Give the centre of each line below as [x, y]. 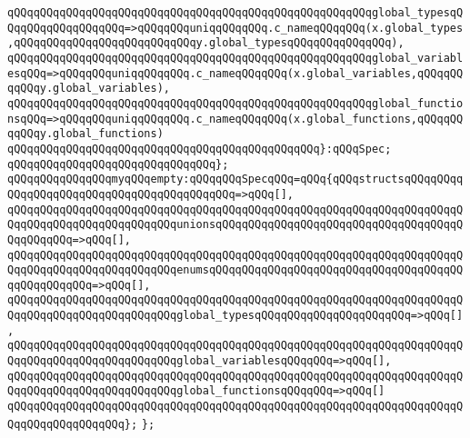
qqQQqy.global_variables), [89, 89]
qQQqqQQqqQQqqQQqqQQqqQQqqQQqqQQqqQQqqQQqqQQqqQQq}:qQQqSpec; [200, 149]
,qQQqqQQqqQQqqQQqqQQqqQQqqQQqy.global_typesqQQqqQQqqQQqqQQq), [206, 43]
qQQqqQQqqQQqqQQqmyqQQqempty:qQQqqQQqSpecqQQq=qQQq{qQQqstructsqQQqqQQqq [235, 179]
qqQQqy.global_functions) [85, 134]
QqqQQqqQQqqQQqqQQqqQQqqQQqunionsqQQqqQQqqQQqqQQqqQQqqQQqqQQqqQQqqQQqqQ [235, 225]
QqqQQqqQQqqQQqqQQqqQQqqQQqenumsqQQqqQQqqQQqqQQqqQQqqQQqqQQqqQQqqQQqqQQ [235, 270]
